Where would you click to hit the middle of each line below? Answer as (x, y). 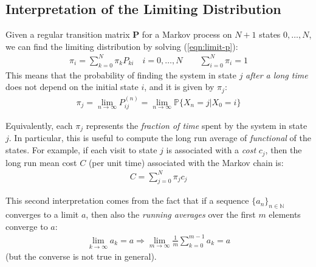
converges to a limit (42, 214)
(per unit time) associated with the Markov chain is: (186, 162)
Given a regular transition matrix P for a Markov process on (119, 34)
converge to (27, 226)
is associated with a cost (211, 150)
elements (285, 214)
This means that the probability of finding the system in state (121, 75)
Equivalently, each (39, 126)
